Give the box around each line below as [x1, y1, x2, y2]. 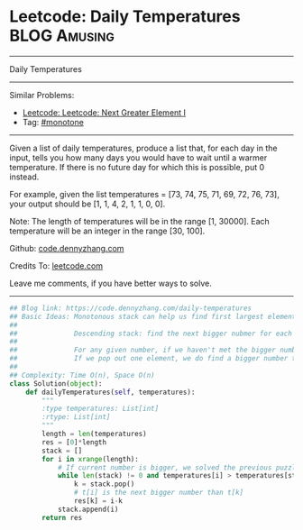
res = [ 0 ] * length [41, 437, 106, 447]
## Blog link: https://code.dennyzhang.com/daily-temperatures [9, 304, 252, 313]
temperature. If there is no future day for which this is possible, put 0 [9, 161, 265, 172]
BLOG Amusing [9, 25, 115, 46]
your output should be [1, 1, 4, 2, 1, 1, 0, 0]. [9, 198, 166, 209]
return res [41, 513, 83, 522]
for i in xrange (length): [41, 454, 140, 463]
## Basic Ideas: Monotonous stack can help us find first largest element [9, 312, 297, 321]
